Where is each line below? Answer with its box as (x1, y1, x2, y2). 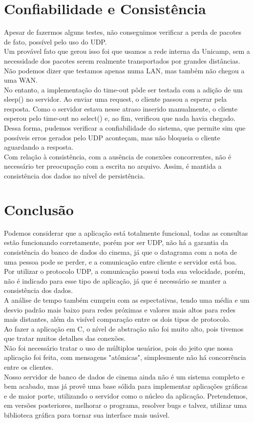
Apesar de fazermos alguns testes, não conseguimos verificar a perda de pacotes (4, 27, 242, 37)
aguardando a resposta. (4, 142, 74, 152)
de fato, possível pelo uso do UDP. (4, 36, 107, 46)
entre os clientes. (4, 362, 54, 372)
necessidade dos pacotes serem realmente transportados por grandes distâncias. (4, 55, 240, 66)
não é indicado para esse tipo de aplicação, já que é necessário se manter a (4, 275, 227, 286)
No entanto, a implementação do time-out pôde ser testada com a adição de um (4, 84, 243, 94)
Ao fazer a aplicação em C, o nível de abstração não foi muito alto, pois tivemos (4, 323, 244, 334)
